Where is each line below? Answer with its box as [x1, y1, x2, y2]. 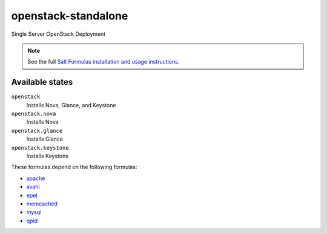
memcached [26, 200, 58, 207]
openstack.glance [11, 127, 63, 134]
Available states [11, 77, 73, 87]
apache [26, 175, 45, 182]
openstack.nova [11, 110, 57, 118]
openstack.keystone [11, 144, 69, 151]
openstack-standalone [11, 9, 128, 22]
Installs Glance [26, 135, 64, 142]
